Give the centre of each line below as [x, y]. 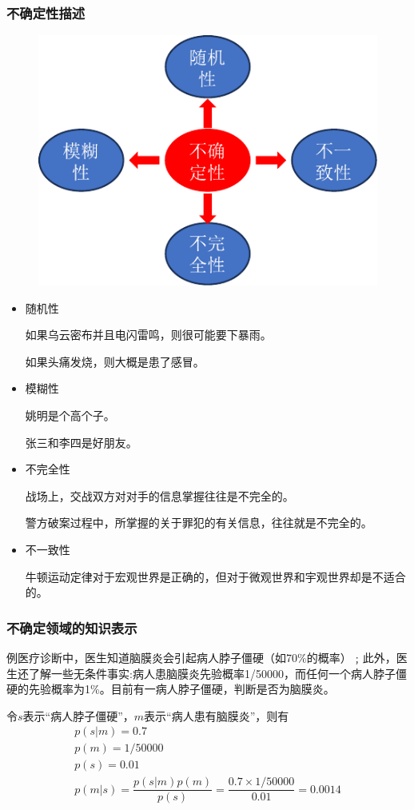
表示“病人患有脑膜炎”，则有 [217, 715]
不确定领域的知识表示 [72, 627]
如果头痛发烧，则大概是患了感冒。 [115, 361]
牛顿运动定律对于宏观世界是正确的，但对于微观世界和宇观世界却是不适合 [215, 576]
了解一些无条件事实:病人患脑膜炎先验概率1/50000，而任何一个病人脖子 [212, 673]
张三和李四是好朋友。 [81, 442]
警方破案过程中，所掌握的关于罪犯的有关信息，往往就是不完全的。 [199, 523]
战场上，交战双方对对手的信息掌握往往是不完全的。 [159, 495]
